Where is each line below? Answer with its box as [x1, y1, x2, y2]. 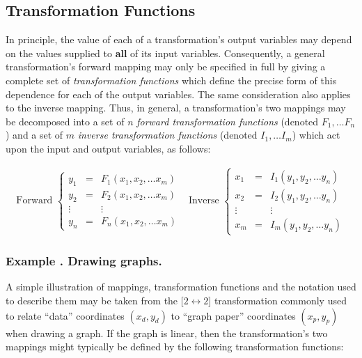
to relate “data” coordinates [6, 308, 125, 322]
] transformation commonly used [208, 293, 347, 307]
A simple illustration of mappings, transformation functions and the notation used [6, 279, 356, 294]
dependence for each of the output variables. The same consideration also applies [6, 86, 351, 101]
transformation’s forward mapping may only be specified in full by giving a [6, 59, 326, 74]
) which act [292, 127, 340, 142]
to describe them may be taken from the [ [6, 293, 184, 307]
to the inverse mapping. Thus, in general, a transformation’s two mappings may [6, 100, 346, 115]
